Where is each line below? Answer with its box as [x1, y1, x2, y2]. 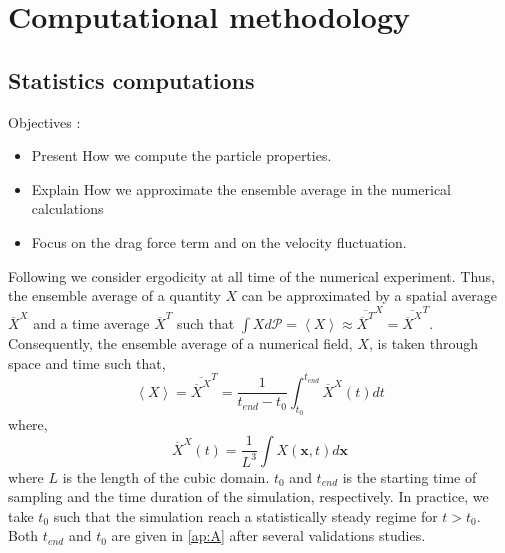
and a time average [33, 313, 150, 334]
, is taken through [369, 333, 479, 354]
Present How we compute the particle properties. [31, 145, 332, 166]
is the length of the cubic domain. [62, 466, 270, 487]
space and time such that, [8, 352, 166, 373]
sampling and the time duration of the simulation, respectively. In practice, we [8, 486, 489, 507]
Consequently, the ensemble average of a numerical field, [8, 333, 353, 354]
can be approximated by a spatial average [241, 285, 498, 306]
